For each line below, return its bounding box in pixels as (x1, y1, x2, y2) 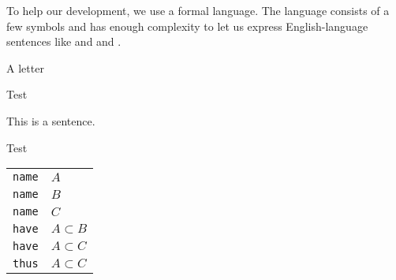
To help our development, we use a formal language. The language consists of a (6, 2, 390, 18)
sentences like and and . (6, 33, 121, 50)
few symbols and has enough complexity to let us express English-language (6, 17, 368, 34)
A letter (6, 59, 44, 76)
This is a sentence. (6, 112, 95, 129)
